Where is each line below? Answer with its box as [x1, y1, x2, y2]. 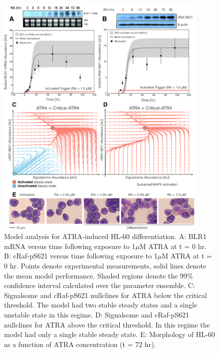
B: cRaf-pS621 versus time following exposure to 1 [4, 250, 158, 261]
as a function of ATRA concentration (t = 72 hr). [4, 338, 156, 349]
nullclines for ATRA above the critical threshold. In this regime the [4, 319, 210, 329]
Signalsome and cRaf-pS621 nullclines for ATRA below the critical [4, 289, 207, 300]
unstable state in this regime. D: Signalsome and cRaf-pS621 [4, 309, 189, 320]
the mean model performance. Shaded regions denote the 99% [4, 270, 193, 280]
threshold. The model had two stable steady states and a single [4, 299, 198, 310]
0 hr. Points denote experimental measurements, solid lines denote [4, 260, 207, 271]
